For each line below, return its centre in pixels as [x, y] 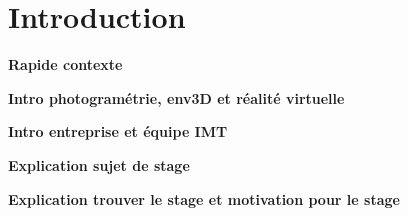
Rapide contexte [65, 64]
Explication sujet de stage [99, 164]
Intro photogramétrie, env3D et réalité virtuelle [176, 97]
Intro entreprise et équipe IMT [118, 131]
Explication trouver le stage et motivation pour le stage [204, 198]
